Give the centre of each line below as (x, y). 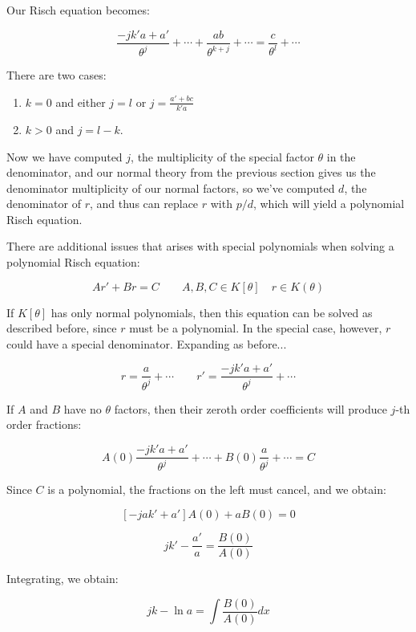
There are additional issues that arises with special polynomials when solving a (200, 246)
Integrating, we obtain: (63, 579)
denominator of (44, 204)
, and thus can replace (144, 204)
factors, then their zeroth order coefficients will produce (250, 408)
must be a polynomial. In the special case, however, (256, 328)
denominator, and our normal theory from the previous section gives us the (191, 172)
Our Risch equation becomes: (78, 10)
